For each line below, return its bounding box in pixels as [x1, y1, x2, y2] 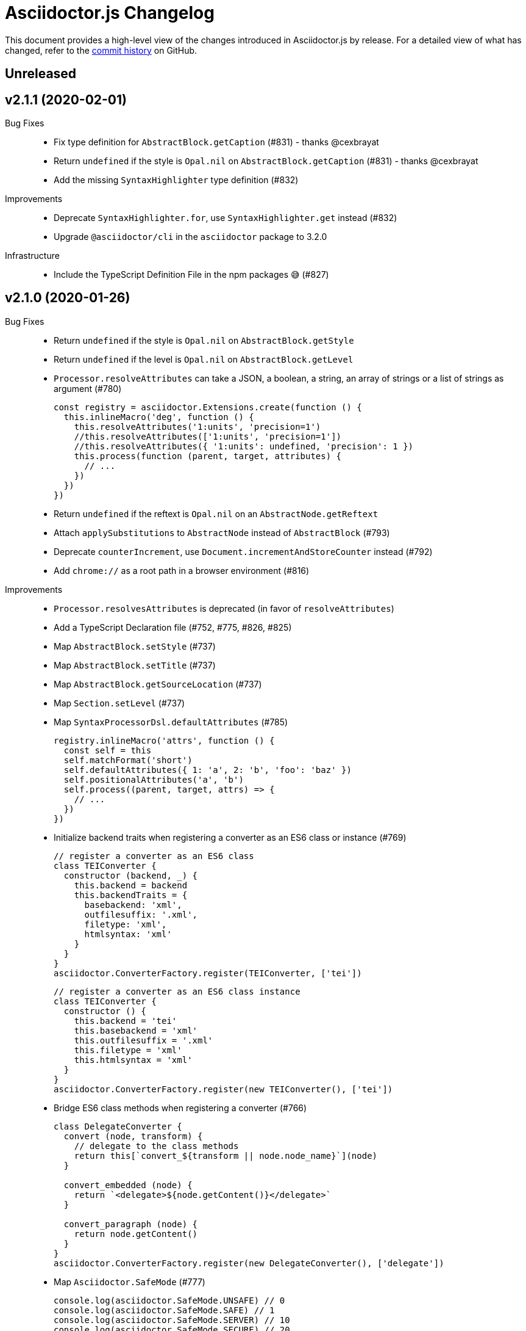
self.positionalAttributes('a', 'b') [63, 774, 244, 785]
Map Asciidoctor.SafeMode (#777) [54, 1276, 205, 1287]
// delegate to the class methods [74, 1141, 239, 1151]
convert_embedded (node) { [63, 1180, 193, 1190]
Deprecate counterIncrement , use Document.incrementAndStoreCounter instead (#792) [54, 546, 433, 557]
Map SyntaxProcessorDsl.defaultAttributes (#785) [54, 716, 288, 727]
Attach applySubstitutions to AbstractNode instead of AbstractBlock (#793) [54, 527, 390, 538]
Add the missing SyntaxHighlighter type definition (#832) [54, 175, 299, 186]
